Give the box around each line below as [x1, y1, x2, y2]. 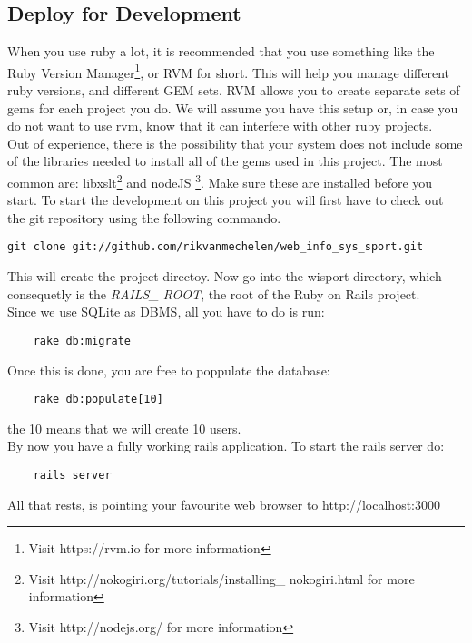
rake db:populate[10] [33, 393, 163, 406]
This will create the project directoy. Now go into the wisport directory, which [7, 267, 442, 286]
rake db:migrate [33, 334, 132, 347]
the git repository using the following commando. [7, 208, 281, 227]
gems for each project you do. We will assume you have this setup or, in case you [7, 98, 458, 117]
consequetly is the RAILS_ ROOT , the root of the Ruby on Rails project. [7, 284, 420, 303]
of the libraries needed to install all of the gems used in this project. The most [7, 151, 443, 170]
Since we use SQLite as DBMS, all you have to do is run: [7, 302, 325, 321]
